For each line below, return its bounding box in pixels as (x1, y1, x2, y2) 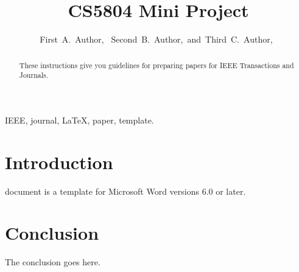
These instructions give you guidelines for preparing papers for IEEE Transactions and (19, 60, 294, 70)
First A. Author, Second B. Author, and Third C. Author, (40, 33, 273, 46)
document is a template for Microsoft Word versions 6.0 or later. (5, 184, 246, 197)
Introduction (5, 149, 113, 174)
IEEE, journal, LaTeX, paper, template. (5, 113, 154, 126)
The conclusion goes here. (5, 256, 100, 268)
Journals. (19, 70, 48, 80)
